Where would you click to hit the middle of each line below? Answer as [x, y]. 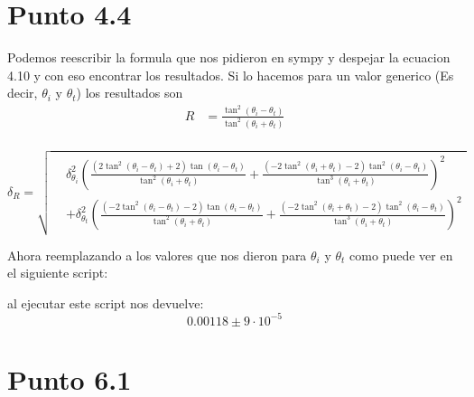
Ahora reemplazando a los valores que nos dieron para [157, 255]
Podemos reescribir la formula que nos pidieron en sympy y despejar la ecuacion [229, 57]
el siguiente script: [58, 273]
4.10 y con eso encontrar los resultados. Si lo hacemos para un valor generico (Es [231, 75]
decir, [23, 93]
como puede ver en [401, 255]
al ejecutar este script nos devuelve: [106, 302]
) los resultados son [130, 93]
